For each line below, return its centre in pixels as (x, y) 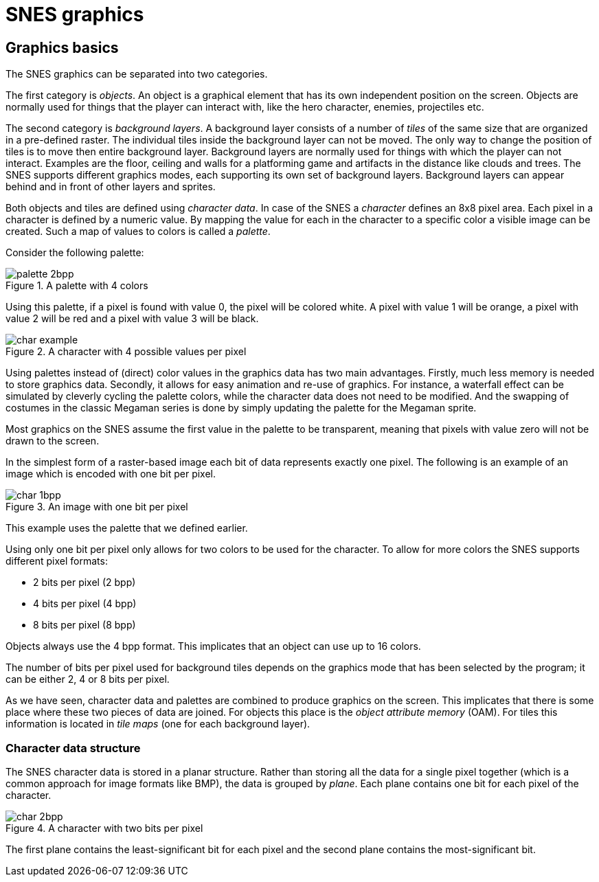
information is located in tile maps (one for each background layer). (158, 724)
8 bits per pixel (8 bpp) (84, 625)
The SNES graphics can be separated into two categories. (137, 74)
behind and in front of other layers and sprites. (111, 187)
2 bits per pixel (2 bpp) (84, 583)
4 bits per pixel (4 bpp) (85, 604)
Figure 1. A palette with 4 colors (77, 286)
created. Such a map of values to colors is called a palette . (138, 231)
